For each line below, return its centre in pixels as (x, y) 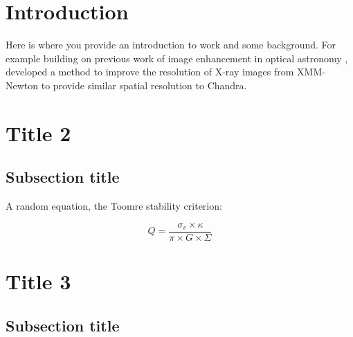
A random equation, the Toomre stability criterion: (114, 206)
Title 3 (38, 281)
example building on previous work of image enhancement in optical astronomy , (177, 58)
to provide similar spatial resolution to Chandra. (144, 85)
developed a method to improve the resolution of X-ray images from (150, 72)
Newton (22, 85)
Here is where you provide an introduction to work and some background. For (171, 45)
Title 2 (38, 133)
